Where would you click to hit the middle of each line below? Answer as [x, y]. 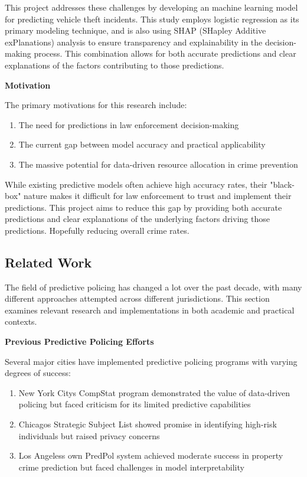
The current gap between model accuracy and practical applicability [142, 144]
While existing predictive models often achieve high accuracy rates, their [136, 184]
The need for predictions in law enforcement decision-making [129, 124]
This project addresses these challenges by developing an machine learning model [151, 7]
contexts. [21, 321]
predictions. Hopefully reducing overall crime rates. [97, 230]
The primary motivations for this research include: [96, 105]
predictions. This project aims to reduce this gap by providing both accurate [143, 207]
